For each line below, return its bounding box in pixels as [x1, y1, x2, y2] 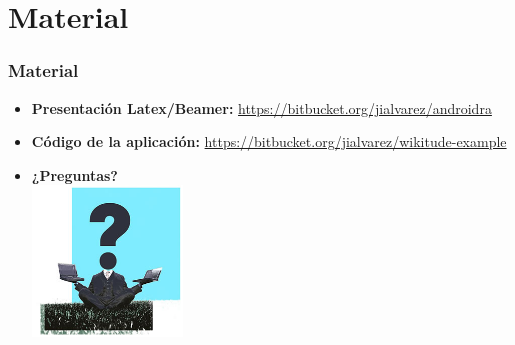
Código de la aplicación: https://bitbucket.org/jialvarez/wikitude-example [31, 131, 507, 152]
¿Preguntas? [31, 164, 118, 185]
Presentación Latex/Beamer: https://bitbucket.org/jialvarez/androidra [31, 97, 492, 118]
